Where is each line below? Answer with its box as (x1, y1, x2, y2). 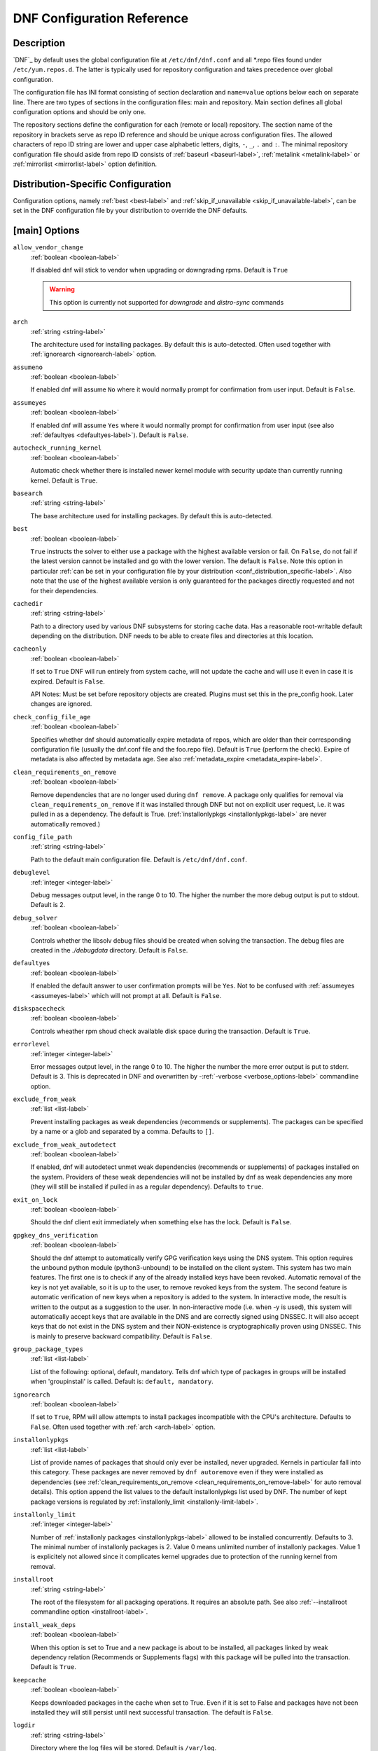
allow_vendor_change (13, 244, 84, 251)
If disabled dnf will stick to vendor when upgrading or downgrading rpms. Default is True (30, 265, 288, 274)
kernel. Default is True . (30, 476, 98, 485)
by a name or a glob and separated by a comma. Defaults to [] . (30, 1128, 214, 1136)
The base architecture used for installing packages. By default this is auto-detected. (30, 511, 273, 520)
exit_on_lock (13, 1196, 58, 1204)
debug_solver (13, 914, 58, 922)
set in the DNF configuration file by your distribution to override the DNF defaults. (13, 207, 248, 215)
